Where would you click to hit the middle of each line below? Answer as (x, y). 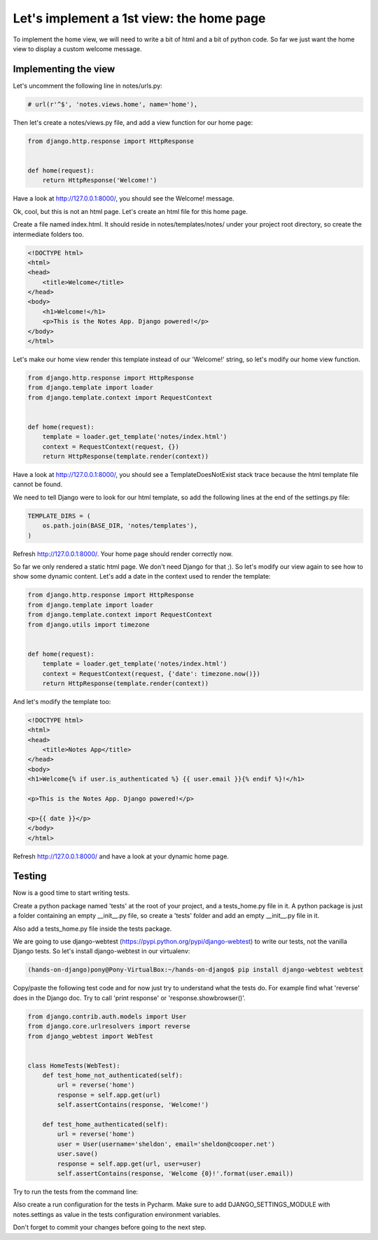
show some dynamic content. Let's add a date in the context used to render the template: (142, 577)
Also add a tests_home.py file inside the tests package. (92, 929)
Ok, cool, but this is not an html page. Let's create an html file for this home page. (131, 211)
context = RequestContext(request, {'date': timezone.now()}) (151, 674)
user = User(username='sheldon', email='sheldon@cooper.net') (166, 1144)
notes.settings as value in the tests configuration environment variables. (117, 1214)
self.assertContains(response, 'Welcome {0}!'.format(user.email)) (175, 1174)
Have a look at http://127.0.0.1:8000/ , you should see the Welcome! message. (124, 198)
